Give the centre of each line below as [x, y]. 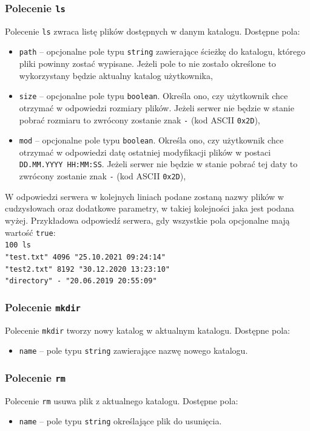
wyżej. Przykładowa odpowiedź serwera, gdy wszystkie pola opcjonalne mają [147, 220]
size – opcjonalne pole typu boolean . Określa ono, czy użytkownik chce [153, 96]
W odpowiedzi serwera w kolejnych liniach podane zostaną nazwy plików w [144, 196]
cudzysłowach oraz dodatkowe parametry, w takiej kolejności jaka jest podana [150, 208]
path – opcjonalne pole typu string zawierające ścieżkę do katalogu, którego [162, 51]
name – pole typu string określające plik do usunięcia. [120, 421]
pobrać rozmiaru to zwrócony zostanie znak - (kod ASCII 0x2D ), [140, 119]
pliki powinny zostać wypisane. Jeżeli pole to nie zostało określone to [147, 64]
